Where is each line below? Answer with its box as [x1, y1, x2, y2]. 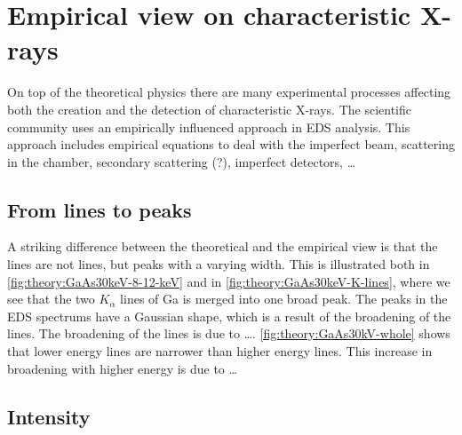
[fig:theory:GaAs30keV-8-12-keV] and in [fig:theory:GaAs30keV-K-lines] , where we [7, 272, 450, 290]
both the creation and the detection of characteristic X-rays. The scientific [7, 99, 411, 118]
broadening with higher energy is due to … [7, 359, 237, 377]
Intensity [7, 402, 91, 430]
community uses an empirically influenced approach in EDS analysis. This [7, 117, 410, 136]
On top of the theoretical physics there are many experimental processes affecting [7, 83, 451, 101]
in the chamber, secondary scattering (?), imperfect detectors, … [7, 152, 356, 170]
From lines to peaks [7, 195, 192, 223]
